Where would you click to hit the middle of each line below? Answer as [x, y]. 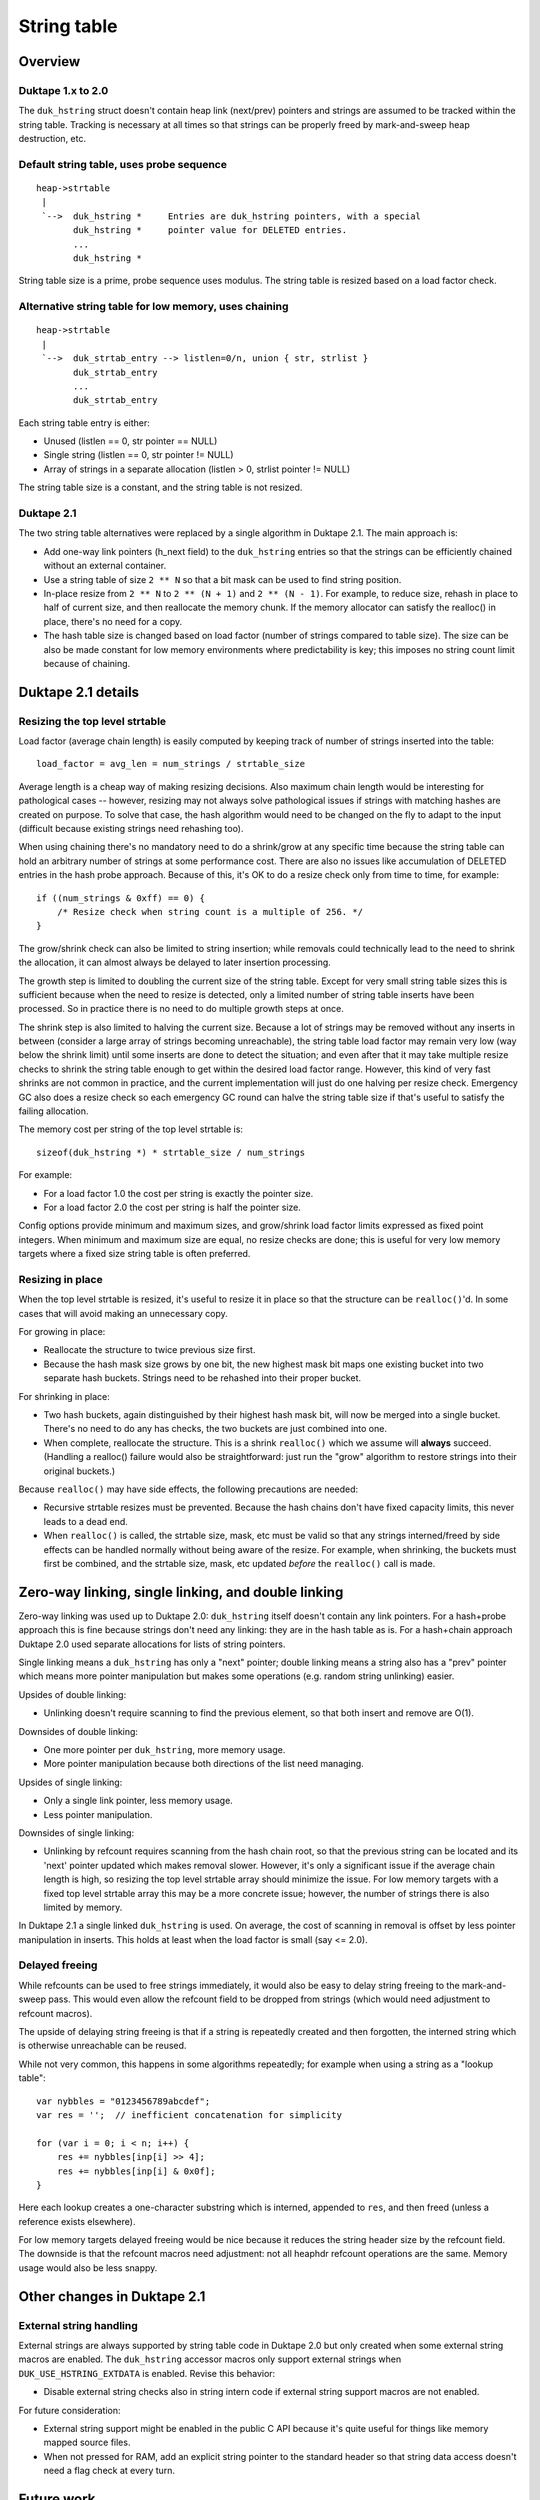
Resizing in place [61, 1279]
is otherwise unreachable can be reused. [102, 2046]
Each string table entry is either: [84, 422]
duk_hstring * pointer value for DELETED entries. [210, 230]
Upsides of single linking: [70, 1782]
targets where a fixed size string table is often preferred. [134, 1254]
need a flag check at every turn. [109, 2471]
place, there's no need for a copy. [113, 621]
